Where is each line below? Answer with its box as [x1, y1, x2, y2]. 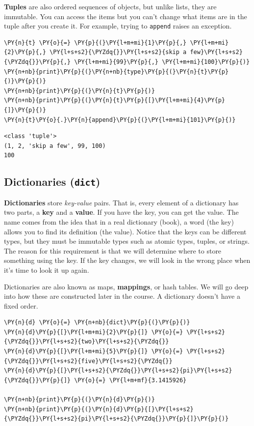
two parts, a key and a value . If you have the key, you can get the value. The [4, 207, 239, 217]
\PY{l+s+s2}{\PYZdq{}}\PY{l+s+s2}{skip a [50, 49, 187, 56]
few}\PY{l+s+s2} [190, 49, 243, 56]
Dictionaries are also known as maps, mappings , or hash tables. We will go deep [4, 281, 249, 291]
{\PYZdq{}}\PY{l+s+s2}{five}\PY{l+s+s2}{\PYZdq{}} [4, 357, 173, 365]
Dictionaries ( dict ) [4, 174, 101, 189]
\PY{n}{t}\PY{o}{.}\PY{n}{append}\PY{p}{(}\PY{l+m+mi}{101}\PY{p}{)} [4, 116, 236, 123]
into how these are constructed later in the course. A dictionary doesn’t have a [4, 291, 240, 301]
